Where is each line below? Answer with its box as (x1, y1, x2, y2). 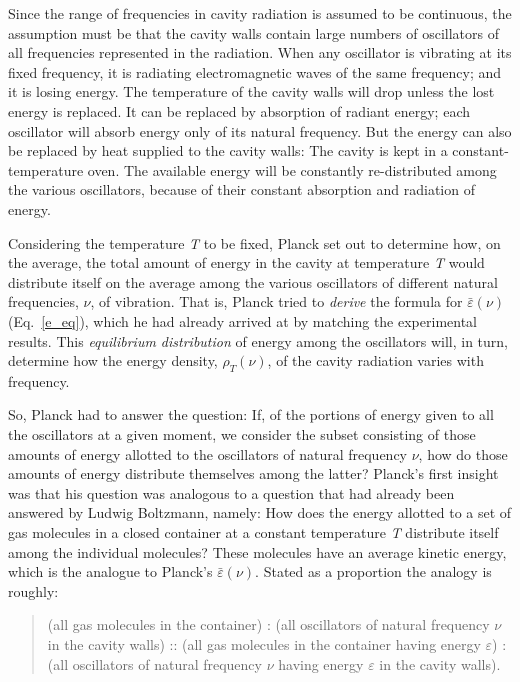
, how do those (418, 443, 508, 464)
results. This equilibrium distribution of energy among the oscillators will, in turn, (8, 330, 508, 351)
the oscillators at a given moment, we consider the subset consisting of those (8, 424, 476, 445)
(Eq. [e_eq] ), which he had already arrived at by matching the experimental (8, 310, 477, 331)
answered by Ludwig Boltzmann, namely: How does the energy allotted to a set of (8, 502, 512, 523)
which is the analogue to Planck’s (8, 561, 213, 582)
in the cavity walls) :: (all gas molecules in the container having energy (47, 634, 481, 655)
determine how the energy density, (8, 350, 218, 371)
